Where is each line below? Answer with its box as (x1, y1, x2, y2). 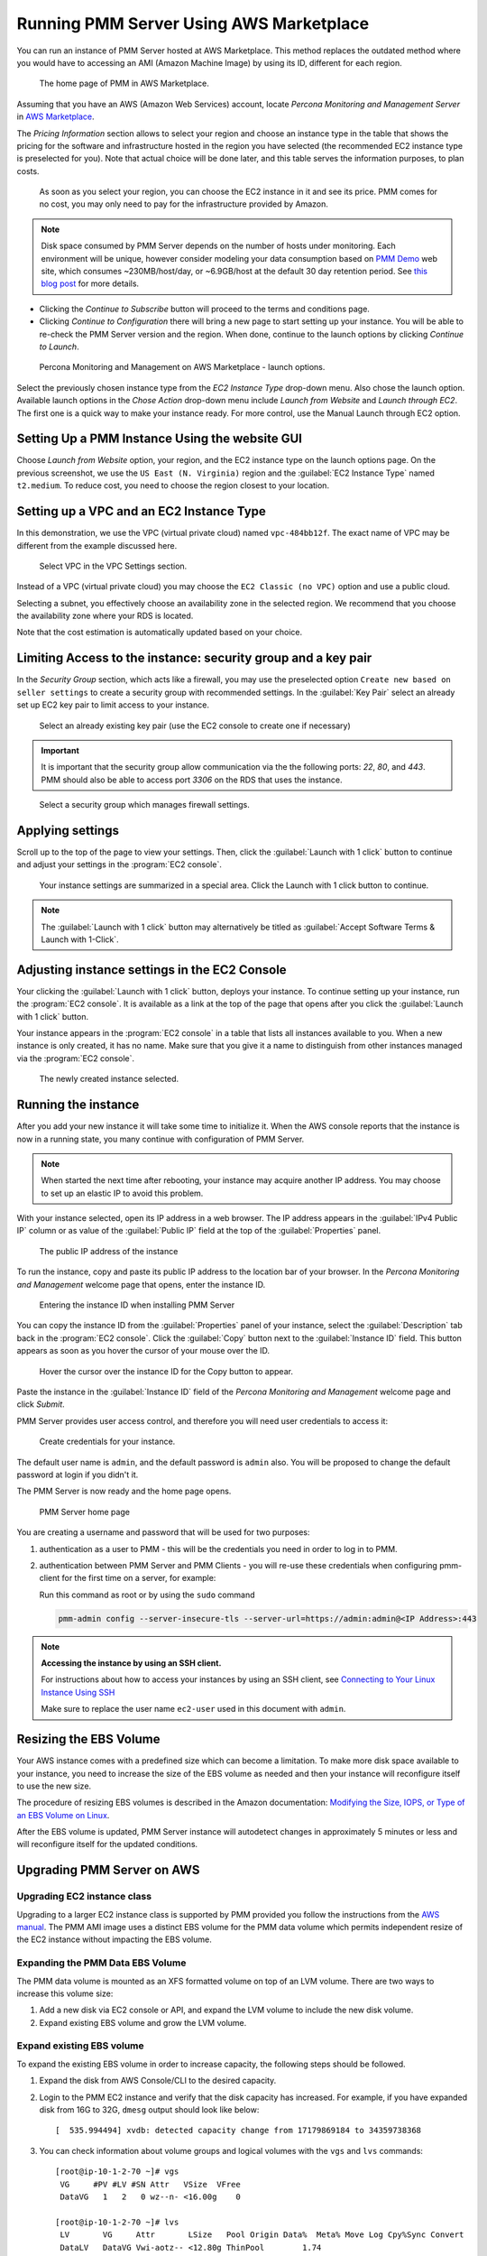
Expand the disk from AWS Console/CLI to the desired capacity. (39, 2076, 277, 2086)
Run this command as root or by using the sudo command (39, 1589, 255, 1600)
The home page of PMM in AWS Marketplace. (39, 78, 209, 89)
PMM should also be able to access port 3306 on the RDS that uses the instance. (41, 774, 343, 785)
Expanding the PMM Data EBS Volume (16, 1956, 187, 1969)
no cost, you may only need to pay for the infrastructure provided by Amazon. (39, 199, 329, 209)
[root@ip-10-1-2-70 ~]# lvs (55, 2216, 179, 2227)
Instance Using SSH (41, 1687, 115, 1697)
